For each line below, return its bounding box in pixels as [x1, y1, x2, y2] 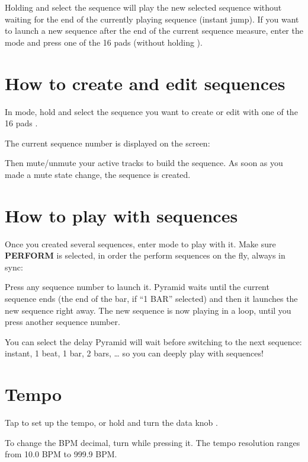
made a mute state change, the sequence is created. [5, 168, 191, 180]
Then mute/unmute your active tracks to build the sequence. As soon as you [5, 157, 283, 169]
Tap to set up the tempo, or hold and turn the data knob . [5, 416, 218, 429]
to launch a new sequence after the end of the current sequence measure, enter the [5, 24, 303, 37]
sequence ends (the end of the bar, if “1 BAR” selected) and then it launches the [5, 292, 298, 304]
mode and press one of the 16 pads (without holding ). [5, 36, 203, 48]
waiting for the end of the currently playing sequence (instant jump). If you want [5, 12, 299, 25]
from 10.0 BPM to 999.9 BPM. [5, 448, 117, 460]
